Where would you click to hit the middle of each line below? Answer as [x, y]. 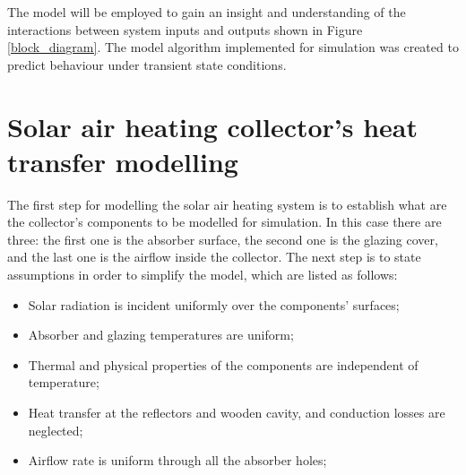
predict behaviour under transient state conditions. [147, 64]
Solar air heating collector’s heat [213, 126]
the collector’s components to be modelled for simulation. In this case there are [224, 222]
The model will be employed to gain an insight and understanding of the [207, 12]
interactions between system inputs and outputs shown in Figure [185, 29]
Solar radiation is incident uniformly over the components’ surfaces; [214, 304]
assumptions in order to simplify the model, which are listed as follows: [203, 275]
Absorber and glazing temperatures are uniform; [161, 335]
